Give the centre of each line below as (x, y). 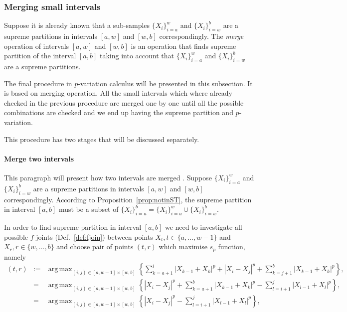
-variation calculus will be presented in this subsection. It (165, 83)
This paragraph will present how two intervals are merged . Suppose (108, 177)
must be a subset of (88, 209)
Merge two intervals (39, 158)
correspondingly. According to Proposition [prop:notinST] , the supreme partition (128, 199)
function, (232, 246)
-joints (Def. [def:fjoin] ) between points (93, 236)
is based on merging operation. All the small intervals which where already (118, 93)
